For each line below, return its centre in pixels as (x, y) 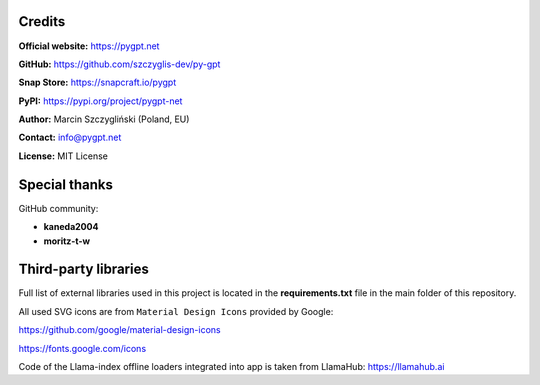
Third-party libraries (83, 269)
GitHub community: (58, 208)
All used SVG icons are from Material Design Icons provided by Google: (176, 311)
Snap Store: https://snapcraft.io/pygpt (97, 82)
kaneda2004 (71, 227)
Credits (42, 21)
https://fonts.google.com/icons (82, 348)
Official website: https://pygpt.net (89, 46)
